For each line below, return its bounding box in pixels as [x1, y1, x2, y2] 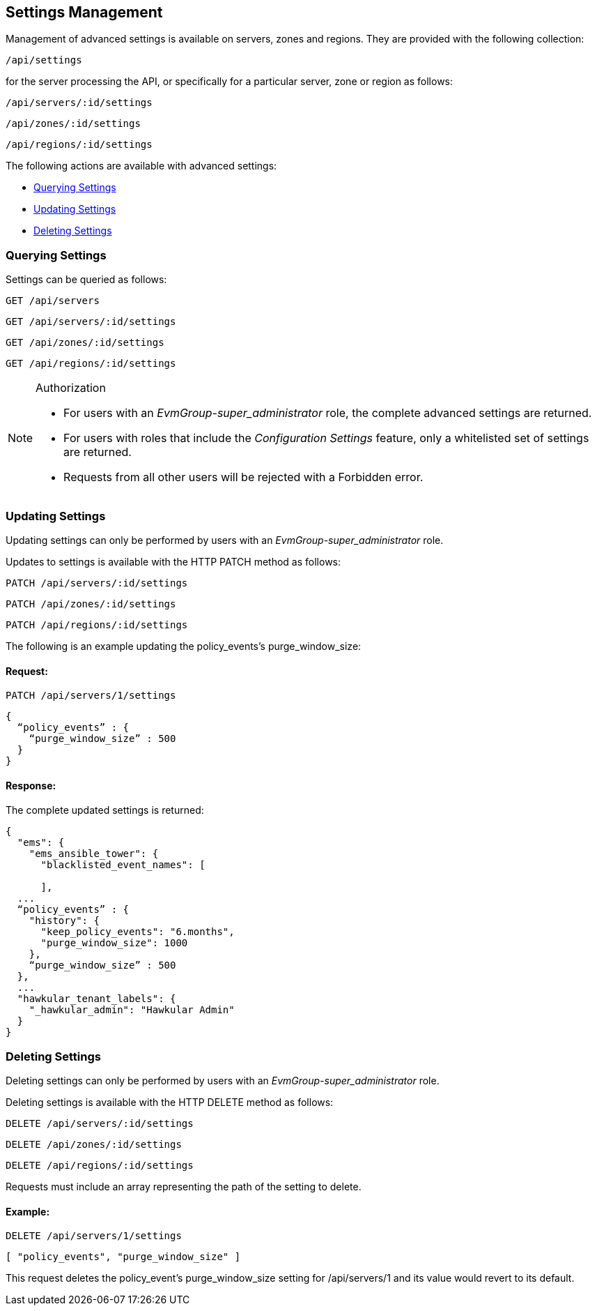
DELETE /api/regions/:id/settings [6, 1160, 194, 1172]
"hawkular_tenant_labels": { [17, 993, 176, 1005]
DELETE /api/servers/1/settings [6, 1230, 182, 1242]
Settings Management [6, 3, 163, 21]
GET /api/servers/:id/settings [6, 316, 176, 328]
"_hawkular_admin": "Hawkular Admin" [29, 1004, 235, 1016]
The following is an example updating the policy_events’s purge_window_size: [6, 639, 362, 652]
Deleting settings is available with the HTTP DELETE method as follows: [6, 1096, 334, 1109]
